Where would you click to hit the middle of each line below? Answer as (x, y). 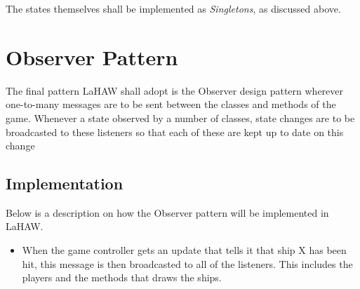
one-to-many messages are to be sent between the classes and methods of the (171, 104)
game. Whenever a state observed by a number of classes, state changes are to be (180, 117)
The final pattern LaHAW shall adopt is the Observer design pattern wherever (175, 90)
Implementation (65, 183)
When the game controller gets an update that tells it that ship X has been (184, 250)
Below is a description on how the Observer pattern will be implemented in (167, 212)
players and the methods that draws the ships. (122, 277)
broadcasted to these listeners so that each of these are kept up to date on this (175, 132)
